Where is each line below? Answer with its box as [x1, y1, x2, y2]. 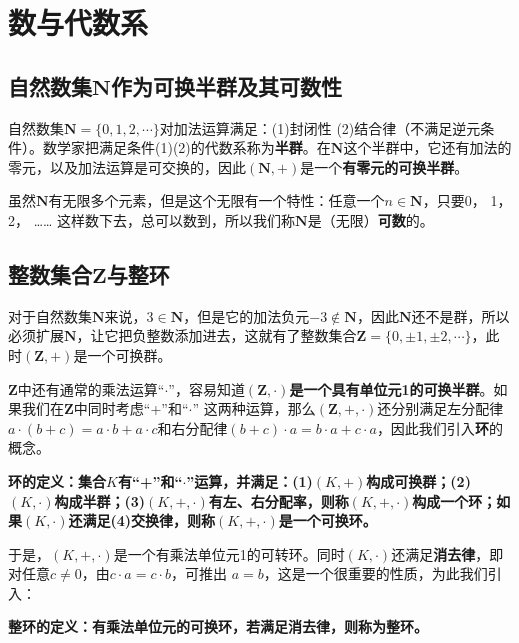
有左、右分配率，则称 [208, 490, 349, 511]
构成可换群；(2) [366, 470, 471, 491]
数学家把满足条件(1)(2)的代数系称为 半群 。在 [42, 137, 331, 158]
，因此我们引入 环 [376, 417, 489, 438]
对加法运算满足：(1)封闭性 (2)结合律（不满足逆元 [159, 117, 481, 138]
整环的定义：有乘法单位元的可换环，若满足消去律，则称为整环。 [8, 616, 428, 637]
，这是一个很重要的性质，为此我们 [263, 563, 488, 584]
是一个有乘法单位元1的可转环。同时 [113, 543, 345, 564]
